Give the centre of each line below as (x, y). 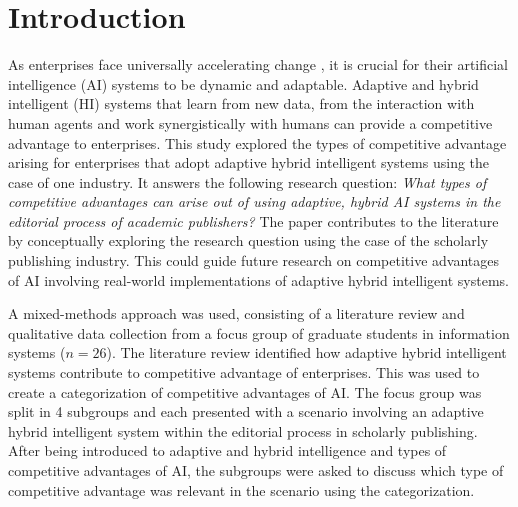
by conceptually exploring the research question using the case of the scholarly (248, 240)
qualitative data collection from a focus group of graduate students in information (259, 332)
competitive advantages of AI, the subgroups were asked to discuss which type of (256, 470)
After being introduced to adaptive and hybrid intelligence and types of (227, 450)
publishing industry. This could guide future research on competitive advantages (253, 260)
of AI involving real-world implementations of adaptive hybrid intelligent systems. (258, 279)
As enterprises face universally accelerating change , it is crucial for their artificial (258, 64)
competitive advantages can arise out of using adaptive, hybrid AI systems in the (254, 201)
